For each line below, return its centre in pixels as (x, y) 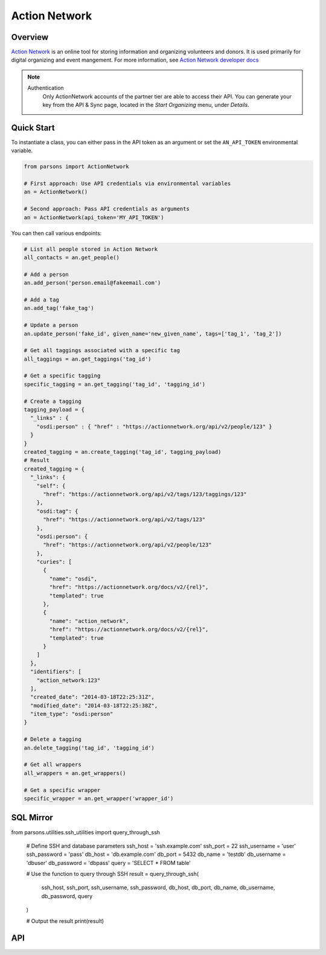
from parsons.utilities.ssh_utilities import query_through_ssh (85, 832)
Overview (30, 37)
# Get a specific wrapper (62, 790)
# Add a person (46, 274)
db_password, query (67, 896)
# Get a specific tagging (62, 376)
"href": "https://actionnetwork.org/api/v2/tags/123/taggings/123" (145, 494)
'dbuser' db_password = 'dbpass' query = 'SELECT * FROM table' (109, 863)
